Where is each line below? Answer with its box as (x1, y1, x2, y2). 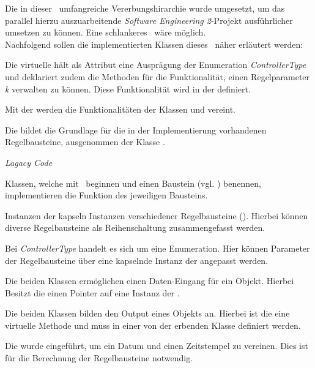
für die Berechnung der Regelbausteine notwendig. (5, 351, 193, 364)
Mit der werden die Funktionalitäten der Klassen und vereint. (5, 103, 235, 116)
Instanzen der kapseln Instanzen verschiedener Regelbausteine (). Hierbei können (5, 209, 308, 222)
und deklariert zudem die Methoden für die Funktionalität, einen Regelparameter (5, 70, 310, 83)
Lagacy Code (5, 156, 53, 168)
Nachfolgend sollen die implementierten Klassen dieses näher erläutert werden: (5, 37, 303, 50)
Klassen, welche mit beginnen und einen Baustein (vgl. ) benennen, (5, 176, 261, 189)
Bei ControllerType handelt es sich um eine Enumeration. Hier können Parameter (5, 241, 310, 254)
